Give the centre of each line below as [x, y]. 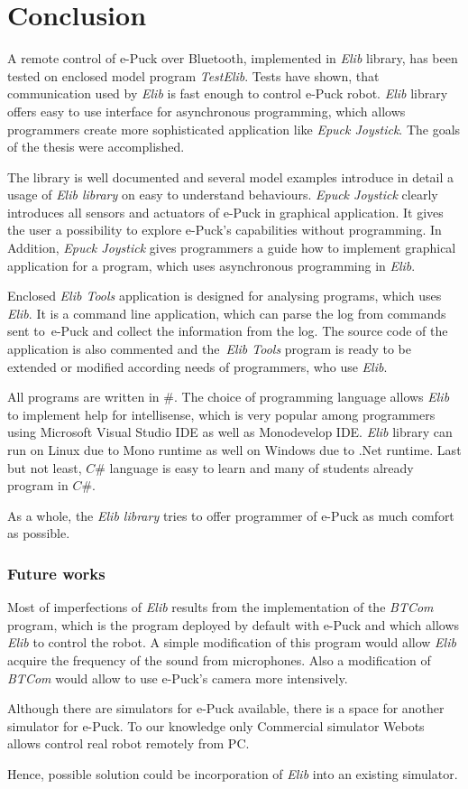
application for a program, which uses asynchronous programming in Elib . [211, 265]
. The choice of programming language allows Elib [312, 397]
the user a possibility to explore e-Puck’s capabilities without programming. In [225, 230]
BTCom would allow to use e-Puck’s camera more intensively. [178, 678]
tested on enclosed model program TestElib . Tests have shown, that [193, 75]
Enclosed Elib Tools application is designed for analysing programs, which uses [225, 296]
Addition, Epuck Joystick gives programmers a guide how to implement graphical [232, 248]
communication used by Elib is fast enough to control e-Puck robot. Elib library [228, 93]
